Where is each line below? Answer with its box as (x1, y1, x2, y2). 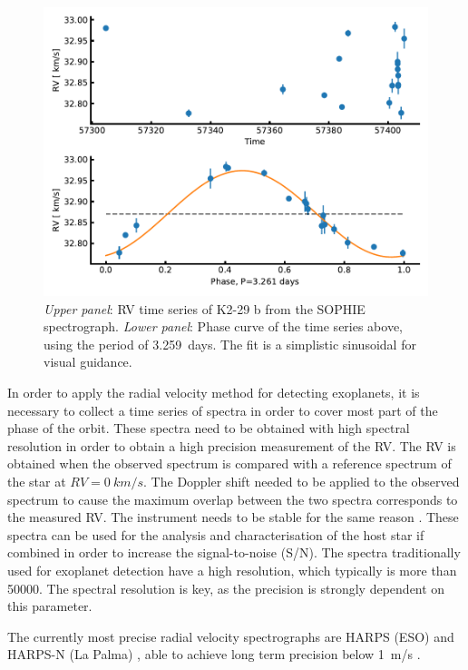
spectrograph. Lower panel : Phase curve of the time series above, (44, 317, 404, 336)
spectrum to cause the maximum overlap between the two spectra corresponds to (7, 489, 458, 508)
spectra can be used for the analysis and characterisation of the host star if (7, 525, 424, 544)
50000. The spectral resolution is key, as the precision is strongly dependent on (7, 578, 445, 597)
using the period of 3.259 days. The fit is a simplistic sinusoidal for (44, 334, 416, 353)
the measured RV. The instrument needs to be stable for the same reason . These (7, 507, 459, 527)
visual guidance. (44, 352, 132, 371)
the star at (7, 471, 66, 490)
